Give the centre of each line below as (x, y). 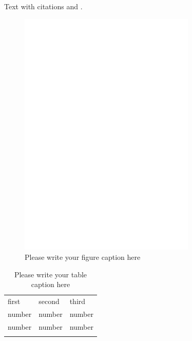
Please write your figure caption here (83, 257)
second (49, 301)
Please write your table (51, 274)
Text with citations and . (43, 6)
